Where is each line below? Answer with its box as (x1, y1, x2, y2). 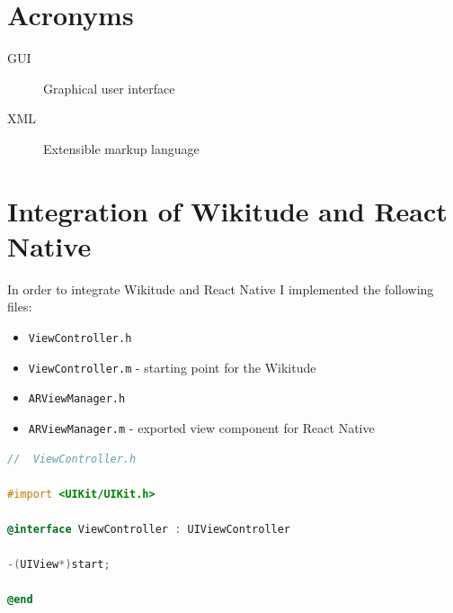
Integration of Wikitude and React (7, 192, 448, 229)
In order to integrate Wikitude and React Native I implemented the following (7, 279, 434, 298)
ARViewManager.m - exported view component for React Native (28, 418, 375, 437)
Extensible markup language (43, 139, 200, 158)
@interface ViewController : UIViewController (7, 523, 291, 536)
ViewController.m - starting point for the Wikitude (28, 357, 316, 376)
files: (7, 297, 32, 316)
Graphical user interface (43, 78, 175, 97)
